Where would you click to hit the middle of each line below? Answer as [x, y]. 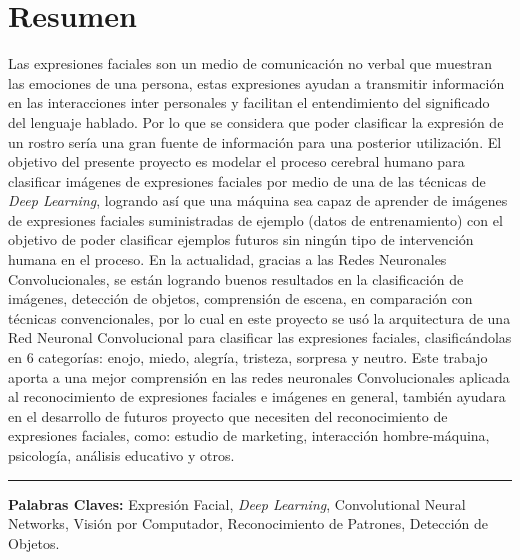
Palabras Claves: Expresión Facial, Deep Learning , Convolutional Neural [237, 503]
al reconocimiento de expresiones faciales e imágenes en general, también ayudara [257, 396]
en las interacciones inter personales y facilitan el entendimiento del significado [249, 102]
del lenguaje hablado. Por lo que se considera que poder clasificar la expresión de [256, 121]
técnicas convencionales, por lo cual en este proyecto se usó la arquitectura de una [259, 317]
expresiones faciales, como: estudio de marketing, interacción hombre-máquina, [249, 435]
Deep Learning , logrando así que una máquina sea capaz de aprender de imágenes [258, 200]
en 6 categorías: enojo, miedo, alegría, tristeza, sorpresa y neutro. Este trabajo [248, 357]
